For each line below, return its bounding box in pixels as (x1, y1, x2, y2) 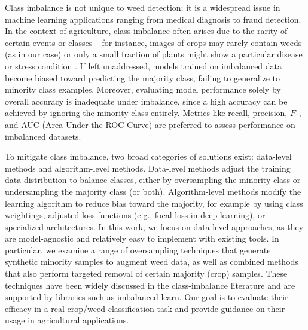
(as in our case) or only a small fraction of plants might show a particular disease (5, 48, 303, 60)
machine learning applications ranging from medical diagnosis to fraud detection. (5, 13, 301, 25)
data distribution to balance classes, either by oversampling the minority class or (5, 173, 301, 186)
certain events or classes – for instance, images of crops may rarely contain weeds (5, 36, 302, 48)
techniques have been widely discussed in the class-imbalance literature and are (5, 279, 295, 291)
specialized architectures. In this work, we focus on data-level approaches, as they (5, 220, 304, 233)
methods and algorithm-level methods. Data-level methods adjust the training (5, 161, 291, 174)
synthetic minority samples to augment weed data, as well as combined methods (5, 255, 298, 268)
